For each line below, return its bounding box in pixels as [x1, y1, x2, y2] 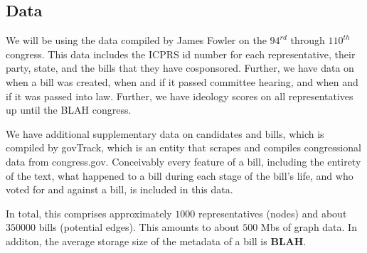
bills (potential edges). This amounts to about [38, 220, 240, 235]
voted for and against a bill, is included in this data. [6, 182, 233, 197]
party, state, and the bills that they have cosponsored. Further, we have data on [6, 60, 354, 75]
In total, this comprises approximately [6, 205, 172, 220]
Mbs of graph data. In [260, 220, 357, 235]
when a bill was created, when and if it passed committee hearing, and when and [6, 74, 358, 89]
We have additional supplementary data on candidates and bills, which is [6, 126, 324, 141]
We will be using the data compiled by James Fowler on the [6, 33, 267, 48]
